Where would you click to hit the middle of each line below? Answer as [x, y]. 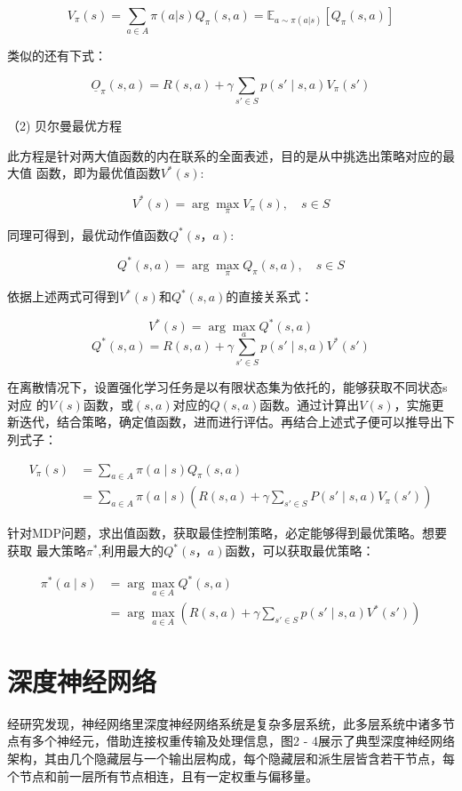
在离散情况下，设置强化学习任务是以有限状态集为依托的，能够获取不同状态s [227, 387]
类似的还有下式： [57, 56]
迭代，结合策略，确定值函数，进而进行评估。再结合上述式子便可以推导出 [231, 422]
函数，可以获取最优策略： [300, 551]
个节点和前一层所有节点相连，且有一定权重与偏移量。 [163, 775]
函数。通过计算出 [310, 404]
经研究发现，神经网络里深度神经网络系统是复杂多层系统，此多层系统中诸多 [225, 723]
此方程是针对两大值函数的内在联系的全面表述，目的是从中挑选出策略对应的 [225, 155]
